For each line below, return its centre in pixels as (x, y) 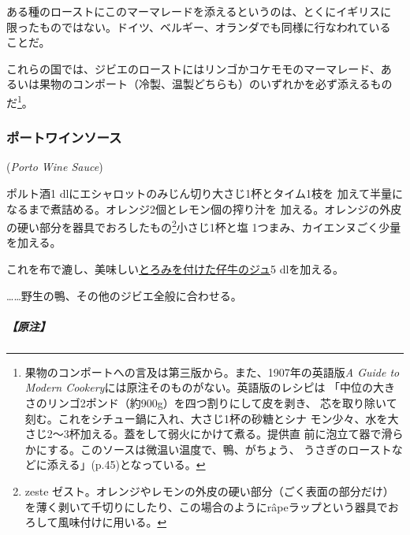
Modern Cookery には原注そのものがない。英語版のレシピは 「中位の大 (205, 387)
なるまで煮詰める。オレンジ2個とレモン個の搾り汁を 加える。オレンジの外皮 (204, 208)
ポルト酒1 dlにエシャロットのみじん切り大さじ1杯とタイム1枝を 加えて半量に (205, 193)
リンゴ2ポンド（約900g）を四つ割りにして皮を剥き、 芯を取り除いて (222, 403)
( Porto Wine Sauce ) (55, 167)
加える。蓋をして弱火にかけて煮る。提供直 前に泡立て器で (231, 434)
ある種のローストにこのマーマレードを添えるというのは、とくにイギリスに (199, 11)
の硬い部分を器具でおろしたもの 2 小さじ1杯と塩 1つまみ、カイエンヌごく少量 (204, 226)
